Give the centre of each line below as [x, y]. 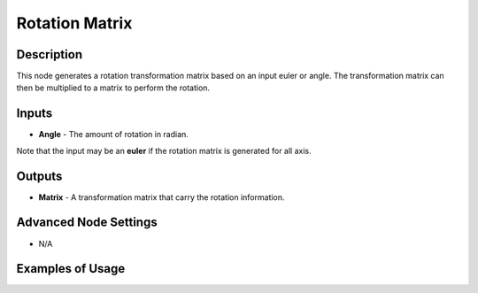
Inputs [35, 114]
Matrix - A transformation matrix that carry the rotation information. [162, 197]
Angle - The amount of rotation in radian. [114, 135]
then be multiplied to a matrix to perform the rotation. [113, 88]
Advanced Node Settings [87, 223]
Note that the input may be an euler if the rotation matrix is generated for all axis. [164, 150]
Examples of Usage [71, 269]
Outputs [39, 176]
